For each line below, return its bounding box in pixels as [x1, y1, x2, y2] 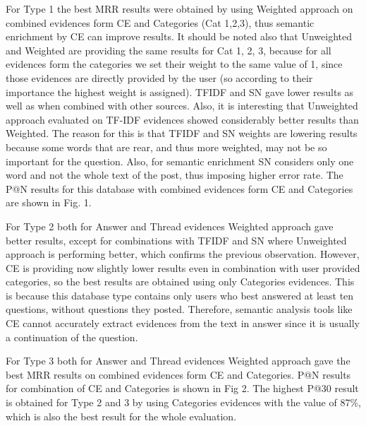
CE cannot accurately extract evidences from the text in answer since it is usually [6, 316, 360, 331]
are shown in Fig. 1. [6, 195, 92, 210]
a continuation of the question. [6, 329, 138, 344]
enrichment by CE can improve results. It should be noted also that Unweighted [6, 29, 352, 44]
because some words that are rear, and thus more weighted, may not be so [6, 139, 327, 154]
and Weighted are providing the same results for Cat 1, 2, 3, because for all [6, 42, 331, 57]
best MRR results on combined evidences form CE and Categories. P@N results [6, 367, 351, 381]
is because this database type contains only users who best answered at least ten [6, 288, 354, 302]
